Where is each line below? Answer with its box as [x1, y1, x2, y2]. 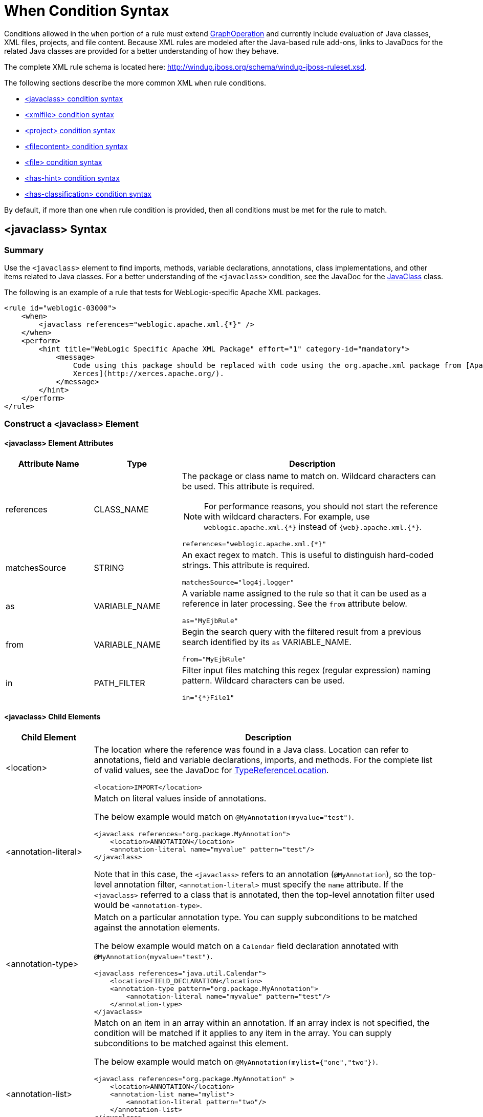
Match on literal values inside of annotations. [94, 793, 267, 803]
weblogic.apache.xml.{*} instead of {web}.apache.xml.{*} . [204, 521, 422, 532]
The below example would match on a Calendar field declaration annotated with [94, 940, 399, 951]
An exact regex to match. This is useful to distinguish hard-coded [182, 549, 434, 560]
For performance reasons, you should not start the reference [204, 501, 438, 511]
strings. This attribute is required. [182, 560, 310, 570]
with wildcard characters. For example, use [204, 511, 370, 522]
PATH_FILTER [94, 678, 145, 689]
